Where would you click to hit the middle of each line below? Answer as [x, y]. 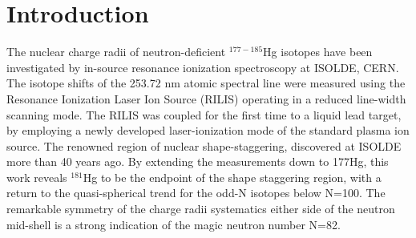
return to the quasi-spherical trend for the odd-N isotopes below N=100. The [196, 193]
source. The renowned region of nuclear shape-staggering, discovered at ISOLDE [204, 145]
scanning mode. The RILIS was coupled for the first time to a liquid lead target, [204, 114]
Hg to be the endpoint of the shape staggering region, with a [232, 177]
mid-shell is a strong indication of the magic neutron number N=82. [174, 224]
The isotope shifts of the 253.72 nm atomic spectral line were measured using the [206, 83]
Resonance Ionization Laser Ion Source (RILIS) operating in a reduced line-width [206, 98]
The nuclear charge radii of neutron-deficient [116, 52]
